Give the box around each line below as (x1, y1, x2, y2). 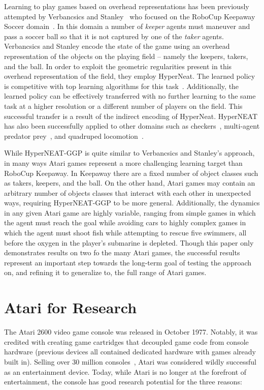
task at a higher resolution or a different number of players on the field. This (4, 100, 243, 111)
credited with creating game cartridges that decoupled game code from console (4, 336, 249, 347)
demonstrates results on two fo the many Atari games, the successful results (4, 247, 240, 258)
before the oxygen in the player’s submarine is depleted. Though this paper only (4, 237, 254, 248)
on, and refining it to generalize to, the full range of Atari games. (4, 267, 207, 278)
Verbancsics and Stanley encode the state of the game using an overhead (4, 41, 230, 51)
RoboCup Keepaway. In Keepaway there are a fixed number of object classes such (4, 167, 258, 178)
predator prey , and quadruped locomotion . (4, 130, 144, 141)
